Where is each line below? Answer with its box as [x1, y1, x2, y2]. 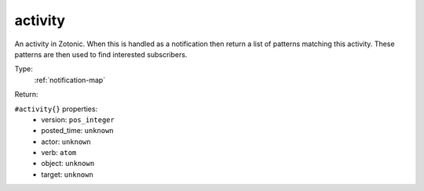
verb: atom [41, 148, 77, 157]
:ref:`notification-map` [34, 75, 106, 85]
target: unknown [41, 169, 93, 179]
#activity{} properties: [14, 104, 98, 114]
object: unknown [41, 159, 95, 168]
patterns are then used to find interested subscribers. [14, 49, 188, 59]
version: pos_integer [41, 114, 115, 124]
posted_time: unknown [41, 126, 114, 135]
